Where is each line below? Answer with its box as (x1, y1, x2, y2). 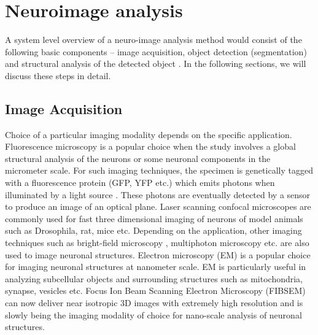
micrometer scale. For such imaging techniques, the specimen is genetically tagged (5, 164, 313, 177)
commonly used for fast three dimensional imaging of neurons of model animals (5, 212, 303, 225)
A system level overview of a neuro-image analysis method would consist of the (5, 33, 302, 46)
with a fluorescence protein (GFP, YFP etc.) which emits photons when (5, 176, 275, 189)
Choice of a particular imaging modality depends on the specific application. (5, 128, 292, 141)
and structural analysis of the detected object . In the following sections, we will (5, 57, 306, 70)
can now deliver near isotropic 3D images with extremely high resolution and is (5, 296, 303, 309)
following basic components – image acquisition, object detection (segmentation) (5, 45, 307, 58)
